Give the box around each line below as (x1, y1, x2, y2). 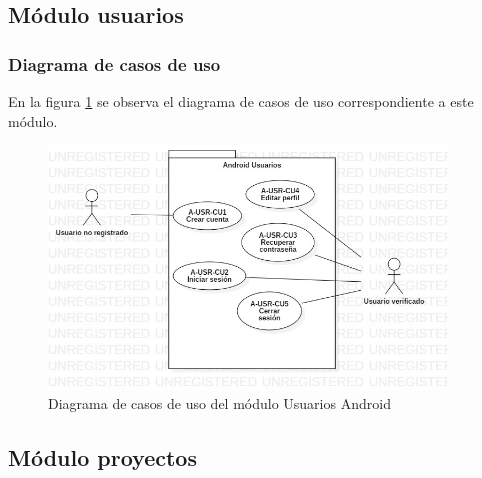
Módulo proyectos (8, 442, 197, 473)
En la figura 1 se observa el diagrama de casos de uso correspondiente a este (8, 91, 474, 111)
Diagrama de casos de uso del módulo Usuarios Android (48, 393, 391, 414)
